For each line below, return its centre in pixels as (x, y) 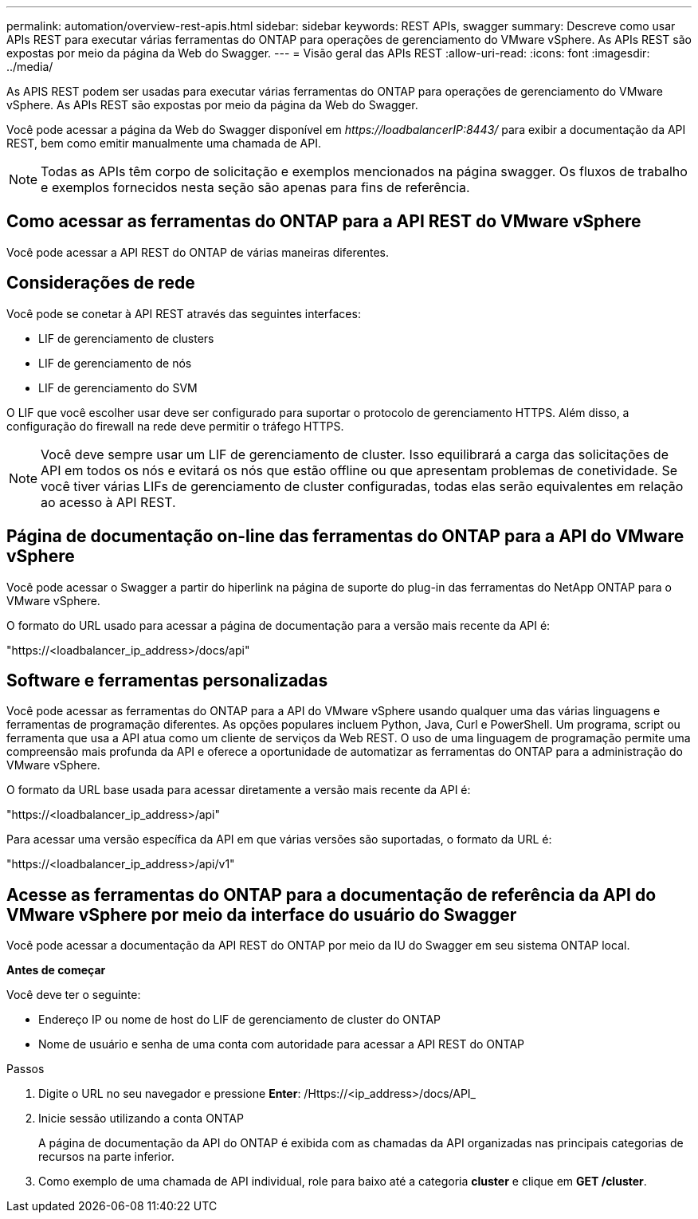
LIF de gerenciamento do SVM (118, 387)
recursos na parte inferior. (106, 1157)
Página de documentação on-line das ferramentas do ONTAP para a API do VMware (345, 537)
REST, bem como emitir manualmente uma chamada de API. (164, 143)
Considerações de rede (101, 283)
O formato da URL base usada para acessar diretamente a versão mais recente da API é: (239, 790)
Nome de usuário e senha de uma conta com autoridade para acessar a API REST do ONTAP (282, 1044)
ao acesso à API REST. (108, 502)
